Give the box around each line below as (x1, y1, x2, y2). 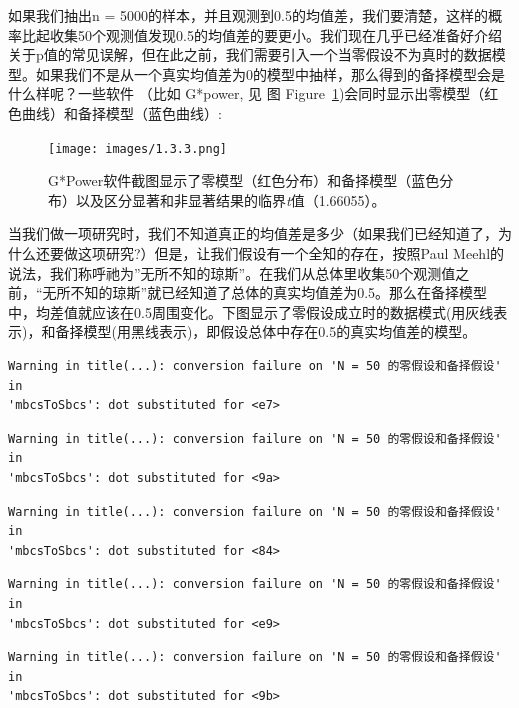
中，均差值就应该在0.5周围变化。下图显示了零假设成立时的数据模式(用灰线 (8, 301, 494, 322)
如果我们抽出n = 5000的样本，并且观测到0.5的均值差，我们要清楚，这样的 (8, 5, 488, 25)
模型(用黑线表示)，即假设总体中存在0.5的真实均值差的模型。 (83, 321, 477, 342)
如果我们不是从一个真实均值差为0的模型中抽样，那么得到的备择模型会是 (35, 63, 505, 84)
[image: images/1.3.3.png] (48, 141, 227, 156)
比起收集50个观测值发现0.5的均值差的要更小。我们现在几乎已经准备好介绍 (21, 24, 502, 45)
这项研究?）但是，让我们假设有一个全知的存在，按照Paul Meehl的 (77, 243, 505, 263)
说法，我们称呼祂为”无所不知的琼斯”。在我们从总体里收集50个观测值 (8, 262, 456, 283)
